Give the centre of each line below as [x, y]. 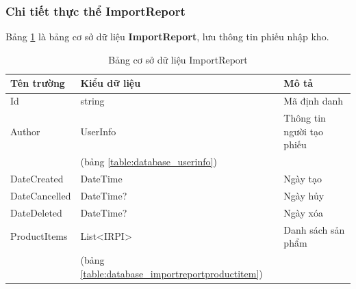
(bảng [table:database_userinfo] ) [149, 162]
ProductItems [39, 236]
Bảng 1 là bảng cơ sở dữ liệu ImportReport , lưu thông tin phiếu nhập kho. [167, 37]
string [92, 101]
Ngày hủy [304, 195]
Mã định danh [314, 101]
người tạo [303, 131]
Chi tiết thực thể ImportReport [96, 11]
